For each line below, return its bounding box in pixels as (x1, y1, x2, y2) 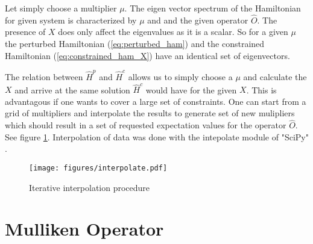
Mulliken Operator (5, 216, 164, 241)
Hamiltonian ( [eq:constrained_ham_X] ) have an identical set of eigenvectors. (5, 49, 290, 61)
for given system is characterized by (5, 13, 137, 26)
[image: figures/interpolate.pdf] (29, 164, 168, 172)
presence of (5, 25, 46, 38)
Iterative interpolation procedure (29, 181, 150, 193)
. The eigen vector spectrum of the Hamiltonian (124, 2, 301, 14)
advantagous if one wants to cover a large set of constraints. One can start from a (5, 95, 306, 107)
